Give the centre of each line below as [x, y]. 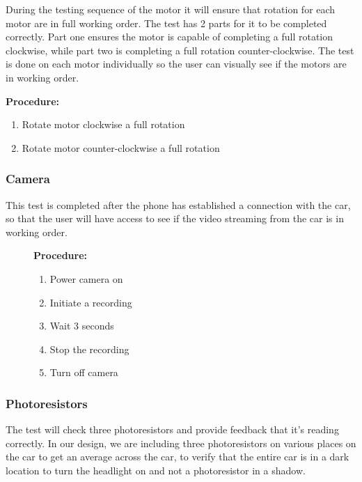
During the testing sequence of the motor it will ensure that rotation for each [171, 9]
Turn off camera [84, 372]
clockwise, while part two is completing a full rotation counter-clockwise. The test [180, 50]
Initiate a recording [91, 302]
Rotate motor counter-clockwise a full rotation [121, 147]
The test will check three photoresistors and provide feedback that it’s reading [172, 429]
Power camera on [86, 278]
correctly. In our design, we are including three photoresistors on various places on [181, 443]
